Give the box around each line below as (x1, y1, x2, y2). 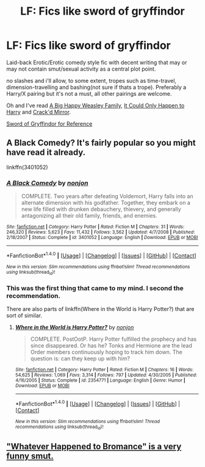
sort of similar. (6, 312, 43, 319)
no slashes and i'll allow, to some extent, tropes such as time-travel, (6, 77, 177, 84)
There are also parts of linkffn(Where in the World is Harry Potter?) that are (6, 305, 195, 313)
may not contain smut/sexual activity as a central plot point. (6, 65, 156, 73)
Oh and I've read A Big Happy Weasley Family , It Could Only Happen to (6, 102, 185, 109)
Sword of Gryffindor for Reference (6, 120, 93, 127)
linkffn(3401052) (6, 163, 48, 171)
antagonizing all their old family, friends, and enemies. (21, 212, 157, 219)
